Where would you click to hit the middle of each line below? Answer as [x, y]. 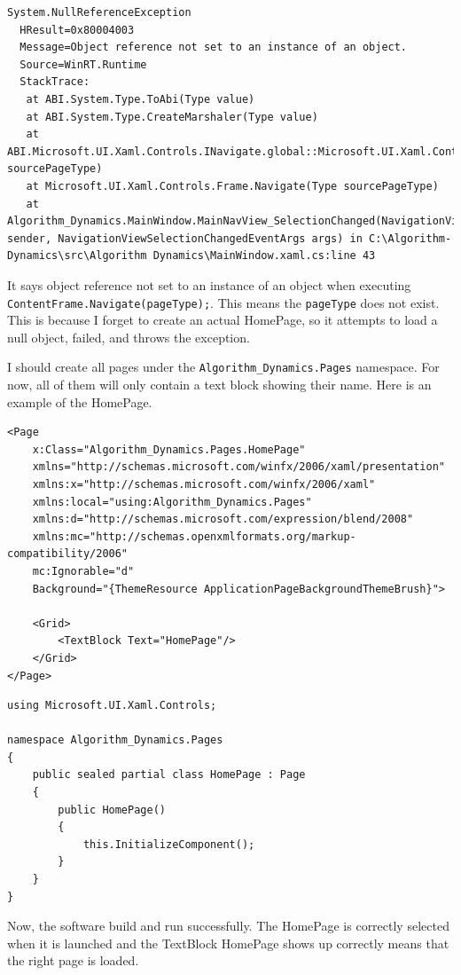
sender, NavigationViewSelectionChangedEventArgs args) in [185, 238]
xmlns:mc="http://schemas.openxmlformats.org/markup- [194, 536]
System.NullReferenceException [99, 12]
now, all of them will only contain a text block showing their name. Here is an [219, 384]
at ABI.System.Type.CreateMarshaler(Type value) [172, 117]
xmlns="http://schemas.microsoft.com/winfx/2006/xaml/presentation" [238, 467]
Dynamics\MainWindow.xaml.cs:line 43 [264, 256]
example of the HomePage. [80, 401]
